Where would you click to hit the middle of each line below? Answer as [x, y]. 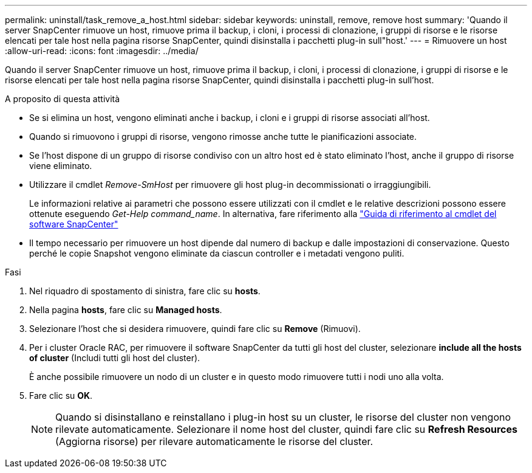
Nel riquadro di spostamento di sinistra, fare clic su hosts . [145, 291]
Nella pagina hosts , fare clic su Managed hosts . [126, 310]
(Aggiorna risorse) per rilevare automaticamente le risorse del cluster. [214, 441]
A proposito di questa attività [63, 99]
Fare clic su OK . [61, 395]
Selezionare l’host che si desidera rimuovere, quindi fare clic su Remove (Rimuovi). [195, 329]
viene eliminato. [61, 166]
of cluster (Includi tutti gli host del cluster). [115, 358]
